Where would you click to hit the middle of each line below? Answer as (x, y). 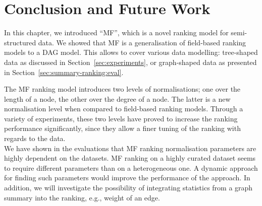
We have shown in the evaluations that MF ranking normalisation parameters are (130, 148)
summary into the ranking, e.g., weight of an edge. (82, 197)
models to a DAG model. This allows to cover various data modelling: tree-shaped (131, 52)
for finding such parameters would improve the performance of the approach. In (127, 178)
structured (20, 42)
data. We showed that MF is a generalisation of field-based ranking (142, 42)
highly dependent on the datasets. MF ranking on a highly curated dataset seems (130, 158)
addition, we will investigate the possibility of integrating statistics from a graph (128, 188)
